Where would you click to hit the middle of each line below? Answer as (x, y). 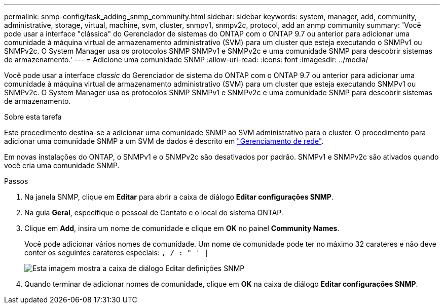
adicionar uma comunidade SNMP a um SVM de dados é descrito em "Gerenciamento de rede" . (164, 141)
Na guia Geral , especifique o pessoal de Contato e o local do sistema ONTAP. (154, 213)
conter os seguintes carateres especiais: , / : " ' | (117, 253)
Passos (16, 181)
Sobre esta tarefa (33, 117)
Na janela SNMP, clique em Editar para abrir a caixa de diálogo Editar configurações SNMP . (179, 197)
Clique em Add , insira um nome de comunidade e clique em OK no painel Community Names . (182, 228)
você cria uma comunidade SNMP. (62, 165)
